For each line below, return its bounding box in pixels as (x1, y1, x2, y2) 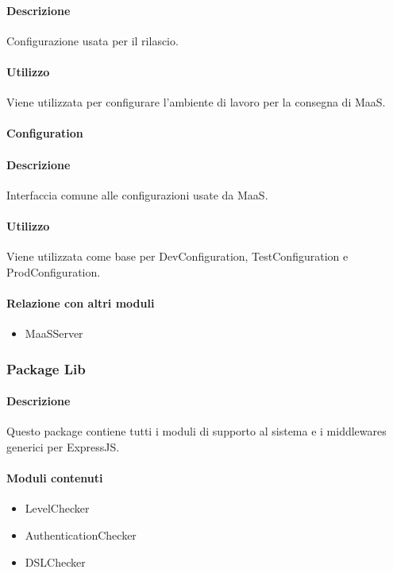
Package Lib (6, 358, 86, 378)
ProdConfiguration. (6, 263, 101, 280)
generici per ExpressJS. (6, 438, 120, 455)
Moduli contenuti (6, 470, 103, 486)
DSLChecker (25, 553, 86, 570)
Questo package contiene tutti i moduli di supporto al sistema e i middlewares (6, 423, 387, 439)
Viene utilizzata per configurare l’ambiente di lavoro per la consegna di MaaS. (6, 94, 386, 110)
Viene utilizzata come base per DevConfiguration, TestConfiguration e (6, 248, 349, 265)
